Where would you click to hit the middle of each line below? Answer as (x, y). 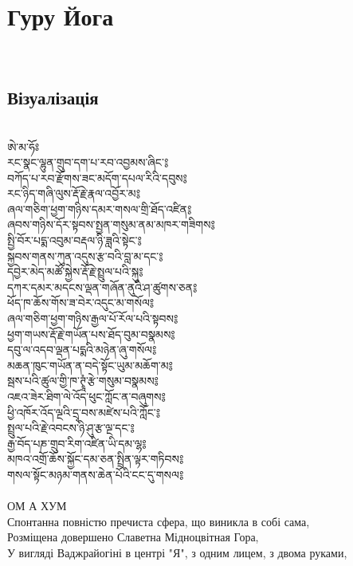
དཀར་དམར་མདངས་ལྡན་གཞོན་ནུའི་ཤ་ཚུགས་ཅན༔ (102, 287)
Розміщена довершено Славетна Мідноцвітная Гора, (133, 537)
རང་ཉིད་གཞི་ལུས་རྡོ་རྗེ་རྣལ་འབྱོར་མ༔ (74, 193)
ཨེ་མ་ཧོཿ (24, 146)
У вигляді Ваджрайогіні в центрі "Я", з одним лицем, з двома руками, (177, 552)
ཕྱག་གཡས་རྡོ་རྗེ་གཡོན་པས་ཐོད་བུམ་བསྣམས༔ (91, 334)
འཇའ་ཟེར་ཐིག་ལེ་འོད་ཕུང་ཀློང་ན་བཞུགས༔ (86, 397)
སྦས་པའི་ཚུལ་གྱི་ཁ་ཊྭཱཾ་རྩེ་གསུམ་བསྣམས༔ (83, 381)
